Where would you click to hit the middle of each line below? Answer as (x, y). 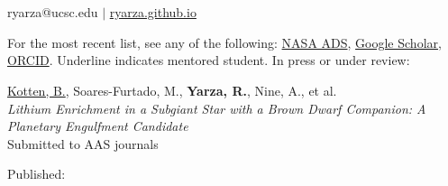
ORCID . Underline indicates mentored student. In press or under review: (209, 60)
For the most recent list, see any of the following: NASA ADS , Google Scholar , (224, 42)
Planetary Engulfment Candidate (98, 126)
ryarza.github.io (153, 12)
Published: (37, 174)
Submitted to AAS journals (83, 143)
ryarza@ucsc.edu (53, 12)
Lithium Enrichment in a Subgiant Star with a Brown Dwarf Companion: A (217, 108)
